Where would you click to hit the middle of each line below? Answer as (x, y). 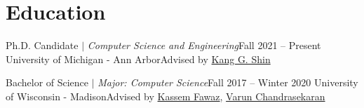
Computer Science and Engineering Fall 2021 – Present (204, 45)
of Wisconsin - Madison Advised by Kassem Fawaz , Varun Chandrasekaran (166, 96)
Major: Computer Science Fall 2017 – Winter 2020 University (228, 82)
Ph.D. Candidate (42, 45)
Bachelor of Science (47, 82)
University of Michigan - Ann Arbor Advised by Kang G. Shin (138, 59)
